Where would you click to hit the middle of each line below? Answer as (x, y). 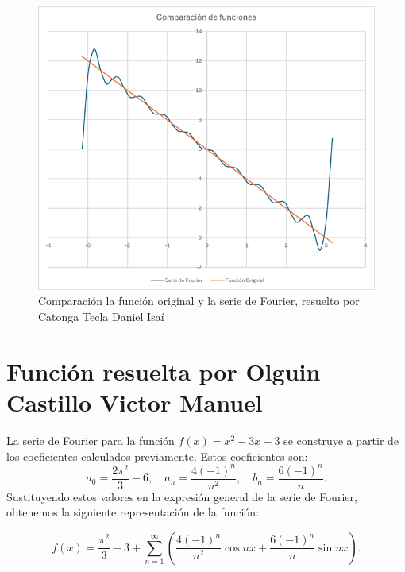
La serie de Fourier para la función (91, 440)
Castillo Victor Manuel (135, 402)
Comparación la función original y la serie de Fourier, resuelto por (199, 301)
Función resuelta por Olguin (164, 371)
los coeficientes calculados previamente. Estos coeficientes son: (157, 456)
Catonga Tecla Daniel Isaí (101, 317)
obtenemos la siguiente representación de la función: (133, 512)
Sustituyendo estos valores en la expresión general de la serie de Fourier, (182, 496)
